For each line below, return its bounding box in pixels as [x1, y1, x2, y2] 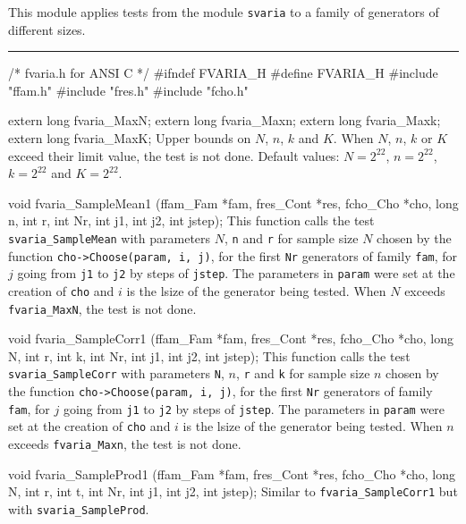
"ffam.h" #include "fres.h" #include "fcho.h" [8, 80, 249, 99]
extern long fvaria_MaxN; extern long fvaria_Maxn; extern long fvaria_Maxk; [8, 111, 441, 130]
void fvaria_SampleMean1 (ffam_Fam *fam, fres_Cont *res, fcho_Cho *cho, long [8, 193, 459, 212]
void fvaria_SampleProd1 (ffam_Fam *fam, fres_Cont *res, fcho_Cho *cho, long [8, 464, 456, 483]
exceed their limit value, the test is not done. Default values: [8, 146, 340, 165]
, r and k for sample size [235, 364, 370, 383]
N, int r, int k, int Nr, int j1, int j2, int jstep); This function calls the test [8, 346, 411, 365]
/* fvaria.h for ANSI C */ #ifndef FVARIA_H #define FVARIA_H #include [8, 63, 438, 82]
